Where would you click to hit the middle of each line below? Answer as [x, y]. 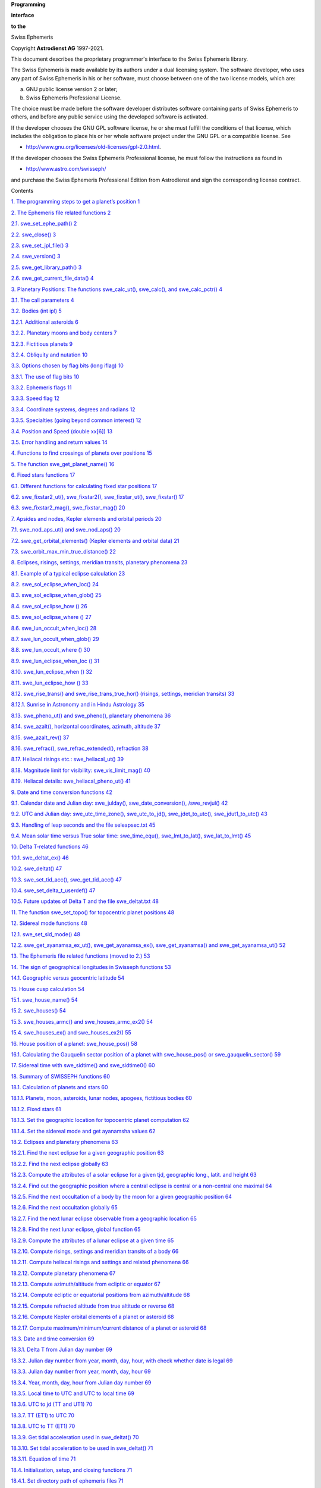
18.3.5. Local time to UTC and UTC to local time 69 [73, 1393]
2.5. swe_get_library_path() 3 [46, 267]
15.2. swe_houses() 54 [39, 1011]
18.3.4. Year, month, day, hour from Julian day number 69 [81, 1382]
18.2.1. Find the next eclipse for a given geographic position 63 [87, 1153]
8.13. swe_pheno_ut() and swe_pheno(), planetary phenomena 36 [91, 715]
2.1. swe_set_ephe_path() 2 [44, 224]
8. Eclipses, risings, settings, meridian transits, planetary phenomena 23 [99, 562]
